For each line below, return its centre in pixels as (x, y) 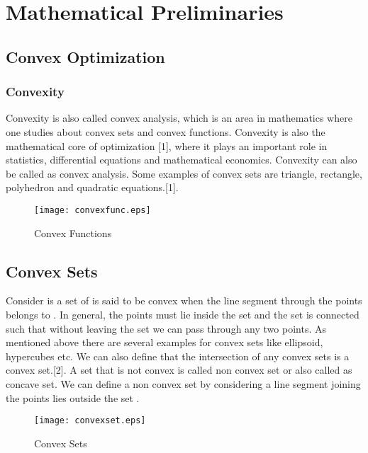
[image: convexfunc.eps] (93, 210)
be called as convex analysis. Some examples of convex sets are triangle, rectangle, (184, 173)
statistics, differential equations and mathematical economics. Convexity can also (182, 160)
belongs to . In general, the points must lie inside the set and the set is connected (183, 314)
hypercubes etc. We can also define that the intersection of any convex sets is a (178, 356)
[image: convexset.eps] (90, 421)
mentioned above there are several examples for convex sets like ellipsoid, (165, 342)
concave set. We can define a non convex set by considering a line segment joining (183, 383)
